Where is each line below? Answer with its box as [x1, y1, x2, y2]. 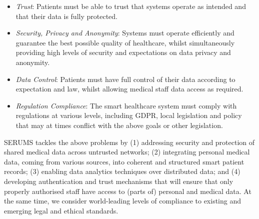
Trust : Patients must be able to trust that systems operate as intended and [15, 1, 246, 11]
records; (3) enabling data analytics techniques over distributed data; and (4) [4, 166, 240, 176]
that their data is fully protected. [15, 10, 117, 21]
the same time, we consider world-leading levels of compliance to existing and [4, 195, 241, 206]
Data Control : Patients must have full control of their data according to [15, 73, 235, 84]
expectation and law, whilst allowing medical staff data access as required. [15, 83, 243, 94]
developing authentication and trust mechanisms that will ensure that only [4, 175, 233, 186]
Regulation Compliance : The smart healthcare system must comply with [15, 100, 237, 110]
